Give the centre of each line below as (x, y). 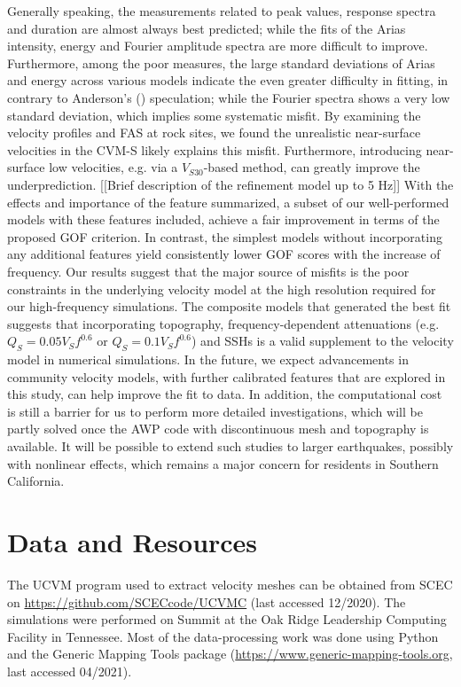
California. (36, 481)
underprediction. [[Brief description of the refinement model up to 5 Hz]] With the (230, 184)
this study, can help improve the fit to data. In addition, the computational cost (225, 394)
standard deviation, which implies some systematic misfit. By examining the (214, 115)
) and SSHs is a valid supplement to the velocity (323, 341)
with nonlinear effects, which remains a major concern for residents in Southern (223, 463)
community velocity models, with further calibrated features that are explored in (227, 376)
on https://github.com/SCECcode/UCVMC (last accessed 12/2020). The (207, 601)
